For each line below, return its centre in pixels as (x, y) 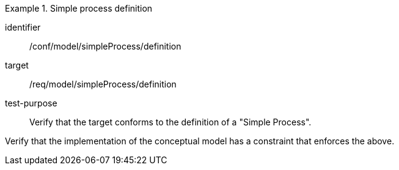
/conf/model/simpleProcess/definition (105, 46)
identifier (23, 27)
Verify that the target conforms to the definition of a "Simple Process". (170, 122)
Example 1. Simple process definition (79, 8)
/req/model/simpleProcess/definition (103, 84)
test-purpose (31, 103)
